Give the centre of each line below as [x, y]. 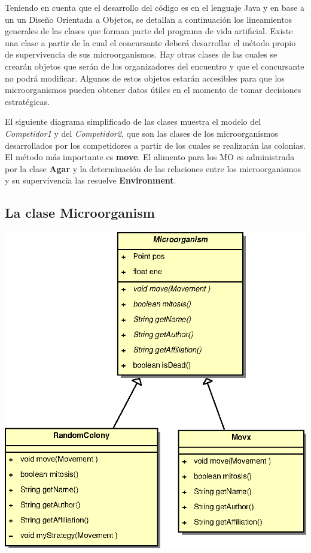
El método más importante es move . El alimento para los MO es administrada [150, 157]
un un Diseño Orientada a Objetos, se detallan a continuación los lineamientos [149, 19]
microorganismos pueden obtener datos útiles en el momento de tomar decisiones [153, 90]
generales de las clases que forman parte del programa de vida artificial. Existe [149, 31]
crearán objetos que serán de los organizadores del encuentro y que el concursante [155, 66]
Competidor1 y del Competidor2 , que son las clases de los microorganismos [141, 133]
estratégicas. [27, 101]
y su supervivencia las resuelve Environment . [91, 180]
